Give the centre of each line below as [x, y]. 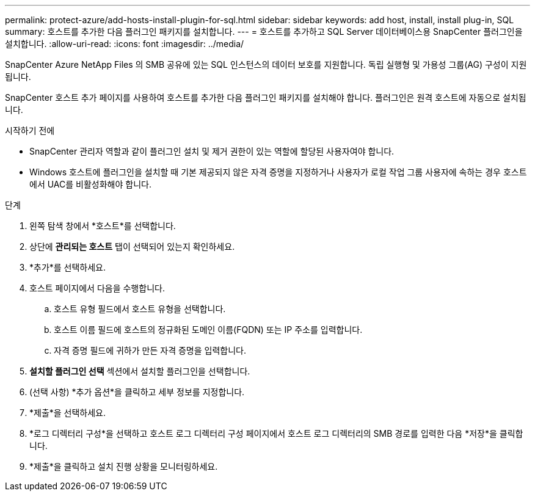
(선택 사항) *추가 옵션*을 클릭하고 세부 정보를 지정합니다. [137, 392]
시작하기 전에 [30, 130]
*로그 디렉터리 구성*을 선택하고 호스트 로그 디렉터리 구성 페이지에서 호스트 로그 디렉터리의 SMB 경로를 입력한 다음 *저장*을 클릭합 [276, 433]
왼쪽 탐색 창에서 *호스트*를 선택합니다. [103, 226]
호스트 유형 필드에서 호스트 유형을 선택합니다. [140, 309]
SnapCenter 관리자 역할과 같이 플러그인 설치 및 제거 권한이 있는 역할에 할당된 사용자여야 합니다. [212, 151]
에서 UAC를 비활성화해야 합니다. [90, 184]
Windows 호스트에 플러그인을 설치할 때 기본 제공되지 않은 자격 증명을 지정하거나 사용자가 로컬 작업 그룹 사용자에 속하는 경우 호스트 [278, 172]
